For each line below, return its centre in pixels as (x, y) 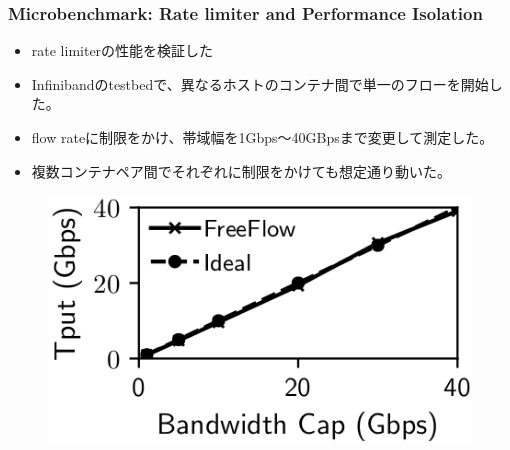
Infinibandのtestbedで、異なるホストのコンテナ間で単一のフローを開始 (260, 83)
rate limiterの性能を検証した (122, 50)
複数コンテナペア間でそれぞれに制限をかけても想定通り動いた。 (241, 170)
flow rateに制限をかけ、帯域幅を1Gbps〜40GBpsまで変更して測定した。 (262, 137)
